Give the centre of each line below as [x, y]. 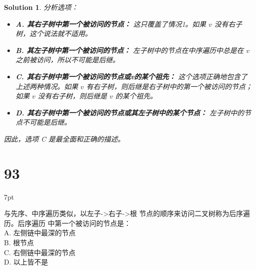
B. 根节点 [19, 243]
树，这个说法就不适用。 [54, 33]
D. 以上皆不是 [26, 262]
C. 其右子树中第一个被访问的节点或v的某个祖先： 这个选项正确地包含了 [131, 76]
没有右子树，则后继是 [72, 96]
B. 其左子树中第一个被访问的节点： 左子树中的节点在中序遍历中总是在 [130, 50]
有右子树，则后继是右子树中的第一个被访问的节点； [169, 86]
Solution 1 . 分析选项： [41, 7]
